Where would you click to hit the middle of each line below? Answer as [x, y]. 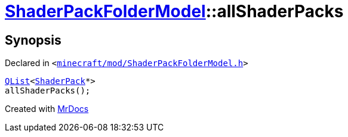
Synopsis [33, 40]
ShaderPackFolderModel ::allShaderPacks [174, 11]
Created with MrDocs [47, 109]
